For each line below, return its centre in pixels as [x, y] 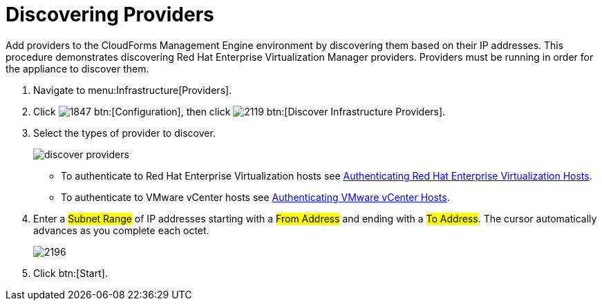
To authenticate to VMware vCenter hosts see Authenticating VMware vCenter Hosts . [255, 197]
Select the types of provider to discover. [124, 133]
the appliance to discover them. [77, 68]
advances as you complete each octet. [121, 230]
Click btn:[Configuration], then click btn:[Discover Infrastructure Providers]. [239, 111]
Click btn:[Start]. [70, 273]
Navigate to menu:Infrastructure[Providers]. [133, 90]
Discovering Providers [110, 15]
